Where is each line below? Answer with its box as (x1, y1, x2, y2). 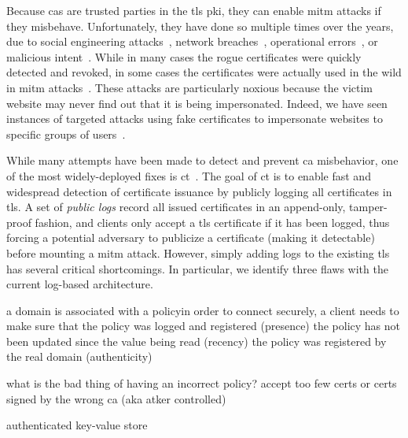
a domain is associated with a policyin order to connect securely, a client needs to (6, 302, 399, 318)
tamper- (349, 199, 388, 215)
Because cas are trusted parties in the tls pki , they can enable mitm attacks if (6, 2, 381, 18)
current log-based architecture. (6, 276, 153, 292)
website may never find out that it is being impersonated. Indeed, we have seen (6, 95, 388, 111)
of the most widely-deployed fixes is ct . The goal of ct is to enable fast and (6, 167, 371, 184)
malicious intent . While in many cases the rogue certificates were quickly (6, 48, 362, 65)
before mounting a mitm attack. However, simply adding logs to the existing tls (6, 244, 390, 261)
